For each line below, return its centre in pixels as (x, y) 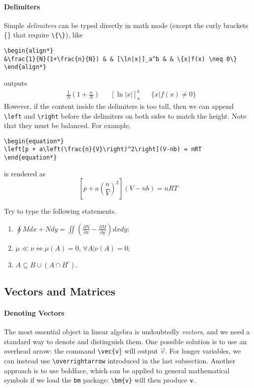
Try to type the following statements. (60, 211)
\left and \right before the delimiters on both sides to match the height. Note (125, 115)
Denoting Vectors (34, 312)
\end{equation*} (31, 158)
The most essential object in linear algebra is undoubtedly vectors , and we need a (127, 332)
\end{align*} (25, 67)
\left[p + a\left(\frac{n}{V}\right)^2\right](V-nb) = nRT (103, 149)
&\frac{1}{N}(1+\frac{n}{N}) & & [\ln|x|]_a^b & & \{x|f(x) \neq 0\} (121, 59)
